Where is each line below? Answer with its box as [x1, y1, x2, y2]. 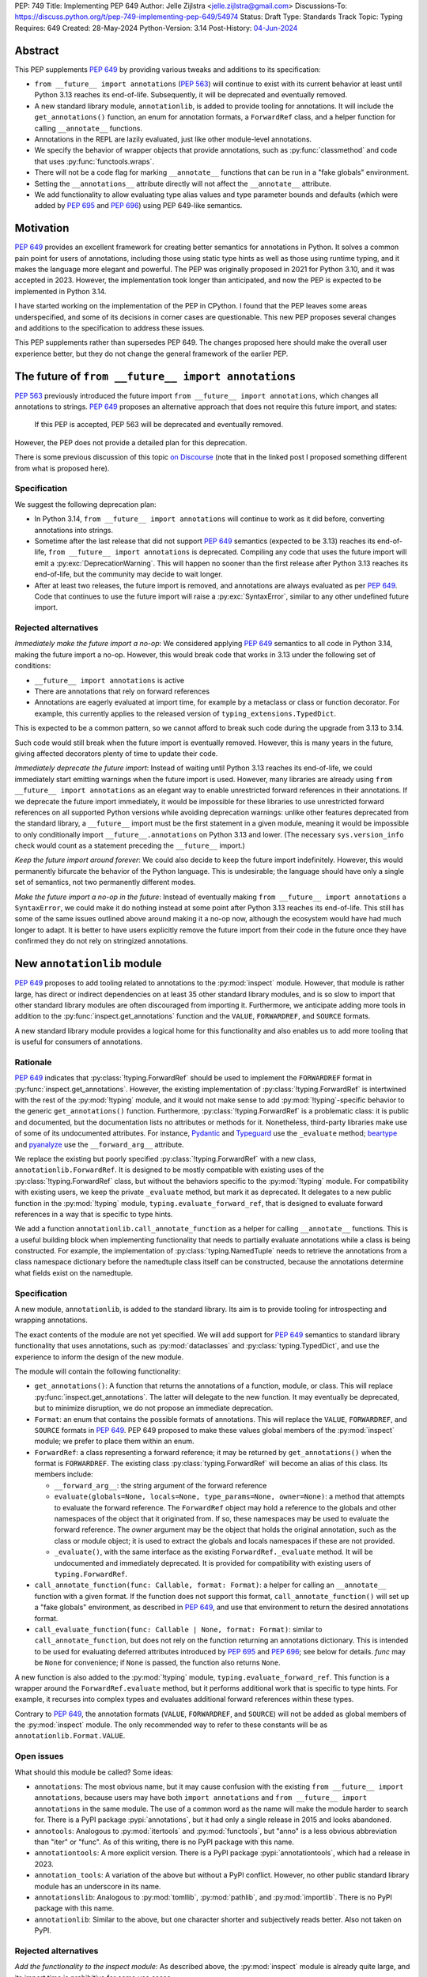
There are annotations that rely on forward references [34, 686, 210, 696]
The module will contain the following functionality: [14, 1367, 181, 1376]
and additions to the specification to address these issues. [14, 323, 205, 333]
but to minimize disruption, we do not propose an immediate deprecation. [34, 1404, 274, 1413]
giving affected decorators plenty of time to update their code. [14, 748, 218, 758]
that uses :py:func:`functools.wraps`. [34, 157, 154, 166]
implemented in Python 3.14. [14, 286, 107, 296]
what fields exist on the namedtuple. [14, 1268, 134, 1277]
